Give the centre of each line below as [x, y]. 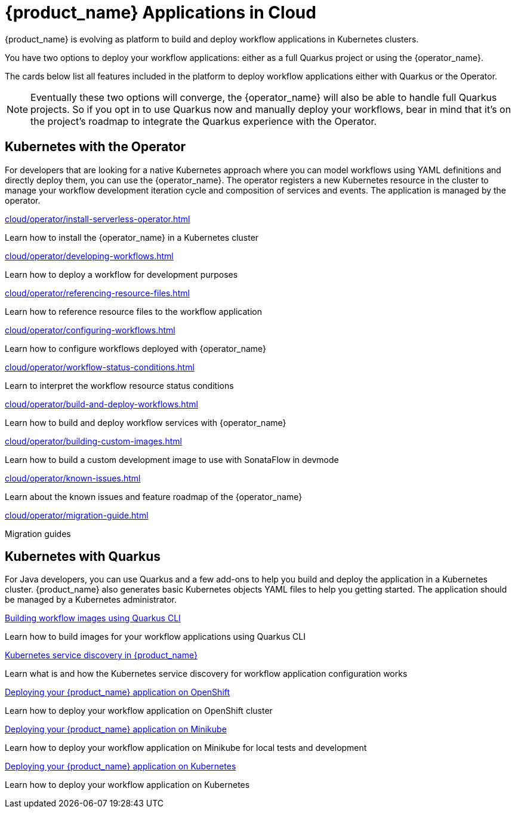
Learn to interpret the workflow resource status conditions [119, 385]
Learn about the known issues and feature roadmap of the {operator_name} [154, 496]
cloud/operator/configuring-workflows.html [90, 330]
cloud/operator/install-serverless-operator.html [98, 219]
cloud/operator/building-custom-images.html [93, 441]
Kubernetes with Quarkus [83, 557]
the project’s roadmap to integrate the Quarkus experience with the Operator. [204, 121]
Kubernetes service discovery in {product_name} [101, 655]
